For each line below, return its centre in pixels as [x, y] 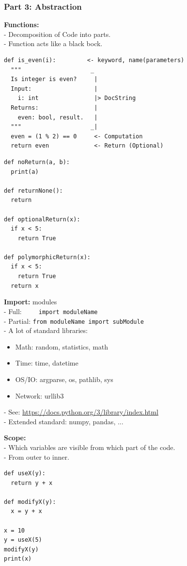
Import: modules [31, 302]
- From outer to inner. [37, 457]
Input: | [54, 89]
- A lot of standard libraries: [46, 330]
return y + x [32, 483]
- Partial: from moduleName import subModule [74, 321]
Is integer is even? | [54, 79]
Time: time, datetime [47, 363]
